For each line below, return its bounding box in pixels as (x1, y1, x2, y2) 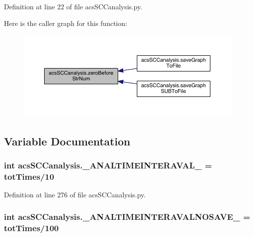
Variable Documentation (4, 133, 130, 148)
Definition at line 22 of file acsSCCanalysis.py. (4, 1, 143, 11)
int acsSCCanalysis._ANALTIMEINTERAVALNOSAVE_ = (4, 211, 251, 222)
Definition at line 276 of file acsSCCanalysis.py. (4, 190, 146, 200)
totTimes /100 (4, 221, 59, 234)
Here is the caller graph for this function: (4, 18, 127, 28)
